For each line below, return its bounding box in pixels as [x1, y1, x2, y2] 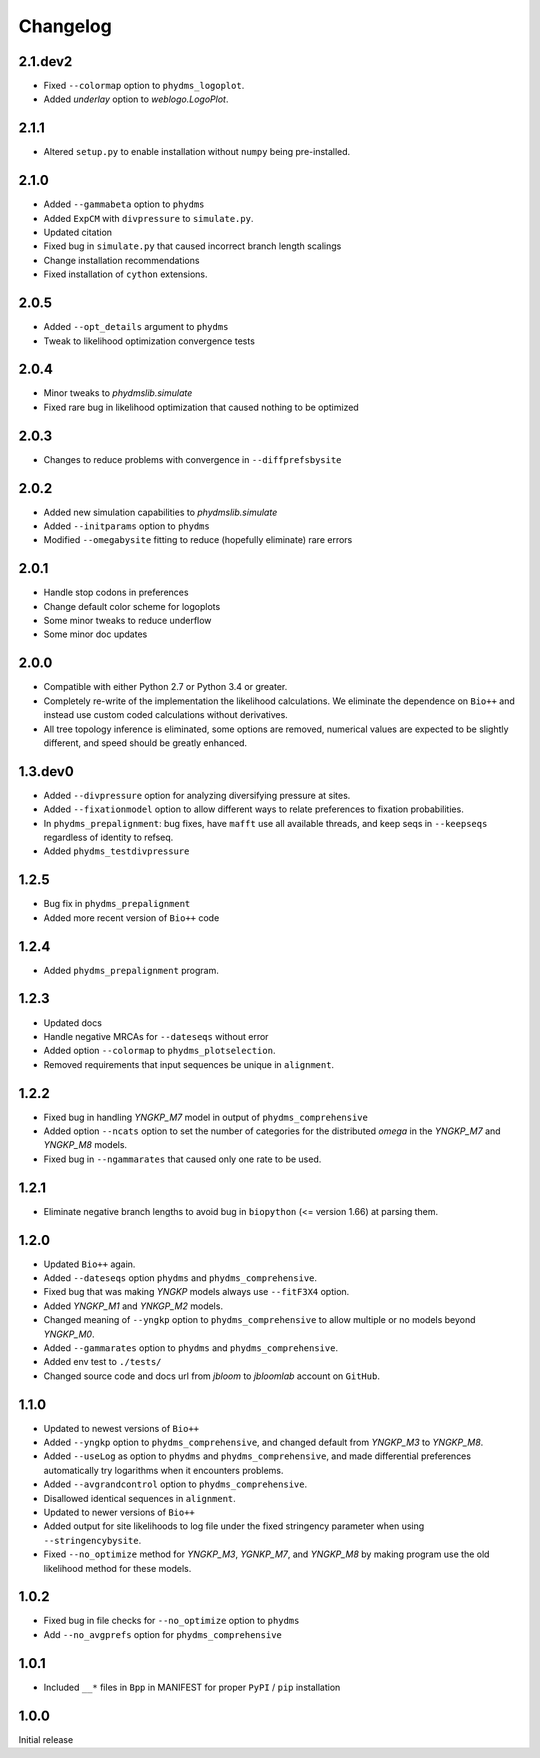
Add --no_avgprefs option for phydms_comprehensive [43, 1628, 282, 1640]
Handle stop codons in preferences [43, 586, 189, 599]
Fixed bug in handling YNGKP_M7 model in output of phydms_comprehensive [43, 1111, 369, 1123]
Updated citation [43, 226, 113, 239]
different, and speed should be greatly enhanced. [43, 736, 248, 749]
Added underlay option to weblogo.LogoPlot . [43, 93, 229, 105]
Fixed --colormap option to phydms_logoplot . [43, 80, 245, 92]
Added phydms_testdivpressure [43, 845, 190, 857]
